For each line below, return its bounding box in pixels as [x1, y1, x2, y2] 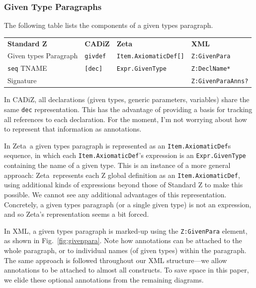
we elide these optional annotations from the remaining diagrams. [4, 274, 204, 285]
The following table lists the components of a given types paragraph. [4, 20, 213, 30]
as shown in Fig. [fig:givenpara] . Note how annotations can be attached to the [4, 235, 242, 246]
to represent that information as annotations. [4, 124, 142, 134]
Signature [7, 75, 37, 86]
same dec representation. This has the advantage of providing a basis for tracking [4, 104, 253, 114]
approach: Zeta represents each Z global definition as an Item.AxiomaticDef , [4, 169, 240, 180]
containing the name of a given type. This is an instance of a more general [4, 160, 231, 170]
